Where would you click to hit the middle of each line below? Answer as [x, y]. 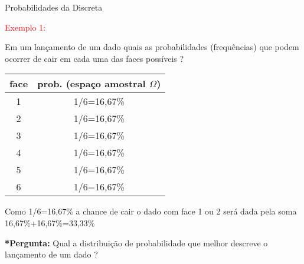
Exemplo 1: [25, 27]
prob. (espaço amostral [91, 84]
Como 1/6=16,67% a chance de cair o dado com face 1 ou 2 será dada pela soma [151, 211]
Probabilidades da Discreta [54, 7]
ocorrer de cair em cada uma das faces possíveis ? [94, 58]
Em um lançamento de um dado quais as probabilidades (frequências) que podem [152, 47]
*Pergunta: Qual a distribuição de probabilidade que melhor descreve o [136, 242]
